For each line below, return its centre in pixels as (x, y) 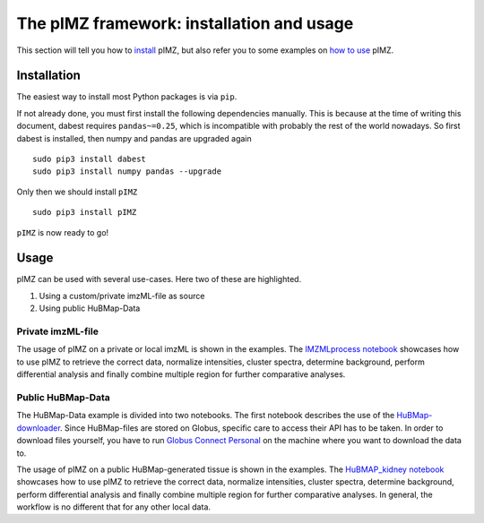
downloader (39, 428)
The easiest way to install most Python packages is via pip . (127, 97)
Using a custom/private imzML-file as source (122, 296)
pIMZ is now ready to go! (63, 232)
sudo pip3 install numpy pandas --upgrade (127, 171)
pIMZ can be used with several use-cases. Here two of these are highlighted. (159, 279)
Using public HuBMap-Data (90, 308)
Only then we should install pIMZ (77, 192)
